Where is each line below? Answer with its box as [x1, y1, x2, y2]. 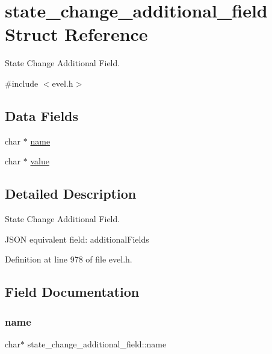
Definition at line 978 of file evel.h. [5, 253, 132, 265]
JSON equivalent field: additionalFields [5, 232, 149, 245]
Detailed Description [5, 184, 137, 203]
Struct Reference [5, 22, 148, 46]
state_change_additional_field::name [27, 337, 167, 350]
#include [5, 76, 39, 89]
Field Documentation [5, 282, 140, 301]
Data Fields [5, 106, 79, 125]
